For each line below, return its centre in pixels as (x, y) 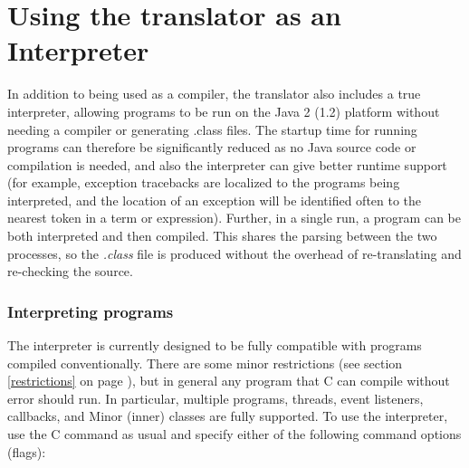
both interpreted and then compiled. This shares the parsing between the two (222, 236)
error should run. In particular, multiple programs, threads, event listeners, (215, 398)
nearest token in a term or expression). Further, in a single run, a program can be (234, 218)
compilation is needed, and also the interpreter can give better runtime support (227, 164)
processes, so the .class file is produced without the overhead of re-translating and (234, 253)
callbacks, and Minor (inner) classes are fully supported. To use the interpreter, (228, 416)
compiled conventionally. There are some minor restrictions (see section (205, 363)
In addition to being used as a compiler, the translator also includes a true (214, 94)
